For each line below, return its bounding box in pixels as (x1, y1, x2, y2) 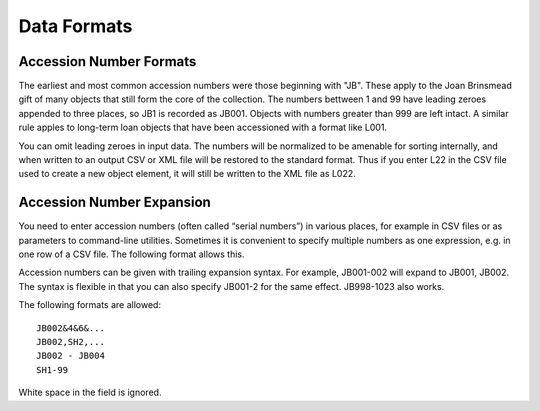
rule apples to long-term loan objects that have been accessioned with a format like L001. (18, 121, 388, 134)
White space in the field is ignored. (18, 386, 162, 399)
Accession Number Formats (18, 53, 197, 70)
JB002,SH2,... (36, 336, 105, 348)
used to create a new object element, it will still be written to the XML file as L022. (18, 168, 356, 180)
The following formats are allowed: (18, 299, 162, 311)
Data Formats (18, 15, 133, 37)
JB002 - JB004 (36, 350, 105, 362)
